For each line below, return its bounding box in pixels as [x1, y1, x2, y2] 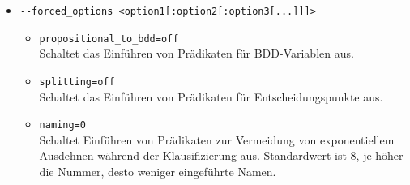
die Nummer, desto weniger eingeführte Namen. [39, 163, 276, 179]
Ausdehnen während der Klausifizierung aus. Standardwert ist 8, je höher [39, 147, 404, 164]
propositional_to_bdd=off [39, 32, 179, 45]
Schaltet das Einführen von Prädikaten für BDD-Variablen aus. [39, 45, 354, 62]
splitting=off [39, 75, 115, 88]
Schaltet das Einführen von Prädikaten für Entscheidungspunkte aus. [39, 88, 383, 105]
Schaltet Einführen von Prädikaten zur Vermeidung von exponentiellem [39, 131, 395, 148]
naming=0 [39, 119, 86, 131]
